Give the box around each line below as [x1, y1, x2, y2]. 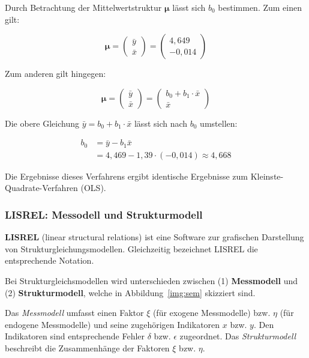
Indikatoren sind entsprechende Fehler [5, 330, 145, 342]
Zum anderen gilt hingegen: [5, 67, 106, 80]
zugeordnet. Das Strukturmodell [179, 330, 296, 342]
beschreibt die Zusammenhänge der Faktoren [5, 342, 170, 354]
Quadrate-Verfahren [5, 181, 78, 194]
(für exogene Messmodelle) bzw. [152, 306, 271, 319]
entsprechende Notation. [5, 254, 94, 267]
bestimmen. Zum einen [218, 1, 302, 13]
